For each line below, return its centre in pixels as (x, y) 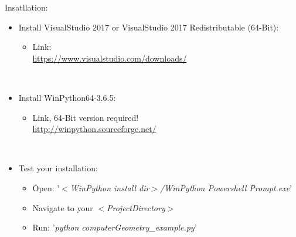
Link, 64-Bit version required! (86, 117)
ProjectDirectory (136, 207)
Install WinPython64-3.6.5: (67, 97)
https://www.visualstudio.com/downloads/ (110, 58)
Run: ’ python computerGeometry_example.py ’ (115, 227)
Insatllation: (26, 7)
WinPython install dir (110, 187)
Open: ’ (46, 187)
